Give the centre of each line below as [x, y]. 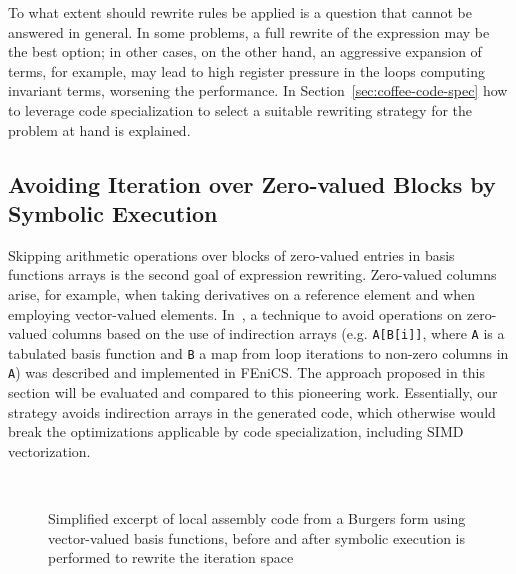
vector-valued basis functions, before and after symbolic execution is [257, 537]
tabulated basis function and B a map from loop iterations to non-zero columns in [258, 352]
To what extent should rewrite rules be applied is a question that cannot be [240, 12]
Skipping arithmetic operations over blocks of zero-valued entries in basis [231, 254]
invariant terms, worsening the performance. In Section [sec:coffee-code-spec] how [258, 90]
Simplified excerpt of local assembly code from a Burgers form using [257, 518]
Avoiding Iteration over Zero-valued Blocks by [252, 183]
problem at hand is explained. [99, 129]
